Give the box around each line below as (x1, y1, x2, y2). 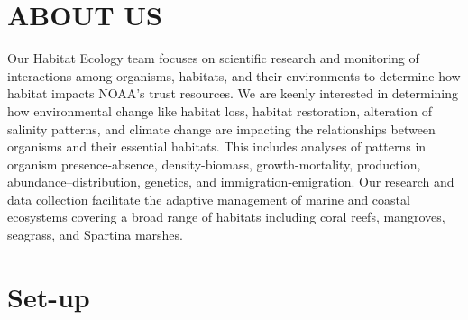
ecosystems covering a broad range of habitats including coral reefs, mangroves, (7, 207, 445, 226)
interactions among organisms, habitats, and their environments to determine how (7, 66, 461, 85)
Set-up (7, 278, 90, 315)
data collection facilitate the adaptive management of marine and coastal (7, 189, 410, 208)
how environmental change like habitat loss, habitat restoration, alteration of (7, 101, 432, 120)
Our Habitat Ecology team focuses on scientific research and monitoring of (7, 49, 419, 68)
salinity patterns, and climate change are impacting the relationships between (7, 119, 436, 138)
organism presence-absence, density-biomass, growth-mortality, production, (7, 154, 421, 173)
